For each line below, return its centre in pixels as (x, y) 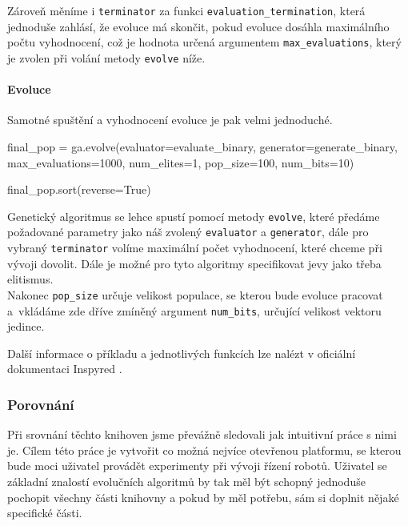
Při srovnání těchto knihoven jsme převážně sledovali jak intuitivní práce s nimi (202, 434)
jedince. (26, 326)
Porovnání (41, 404)
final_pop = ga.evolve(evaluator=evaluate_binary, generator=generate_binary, (202, 146)
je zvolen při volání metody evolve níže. (106, 57)
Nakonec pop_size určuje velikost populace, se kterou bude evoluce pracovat (195, 294)
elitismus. (30, 279)
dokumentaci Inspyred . (65, 369)
